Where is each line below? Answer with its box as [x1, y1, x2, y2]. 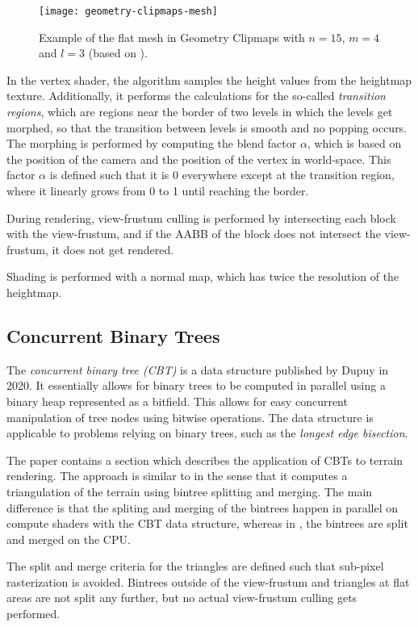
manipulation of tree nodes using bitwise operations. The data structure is [6, 408, 374, 425]
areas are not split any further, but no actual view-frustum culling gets [6, 589, 357, 606]
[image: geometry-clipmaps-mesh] [39, 6, 218, 17]
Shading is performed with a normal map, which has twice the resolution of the [6, 268, 399, 285]
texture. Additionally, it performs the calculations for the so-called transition [6, 87, 386, 104]
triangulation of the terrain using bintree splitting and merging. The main [6, 483, 373, 500]
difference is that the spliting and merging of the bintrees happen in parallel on [6, 499, 398, 516]
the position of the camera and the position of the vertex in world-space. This [6, 150, 391, 167]
